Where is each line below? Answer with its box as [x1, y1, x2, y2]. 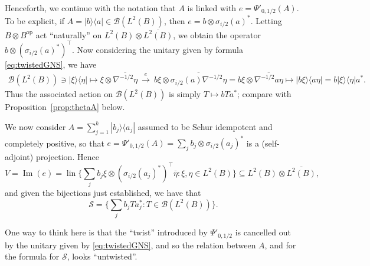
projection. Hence [35, 150, 99, 162]
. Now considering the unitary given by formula [72, 43, 243, 55]
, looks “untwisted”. [67, 250, 137, 262]
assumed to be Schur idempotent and [137, 120, 273, 132]
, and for [264, 238, 296, 251]
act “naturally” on [35, 28, 102, 41]
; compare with [237, 88, 292, 100]
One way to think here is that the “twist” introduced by [5, 226, 208, 238]
